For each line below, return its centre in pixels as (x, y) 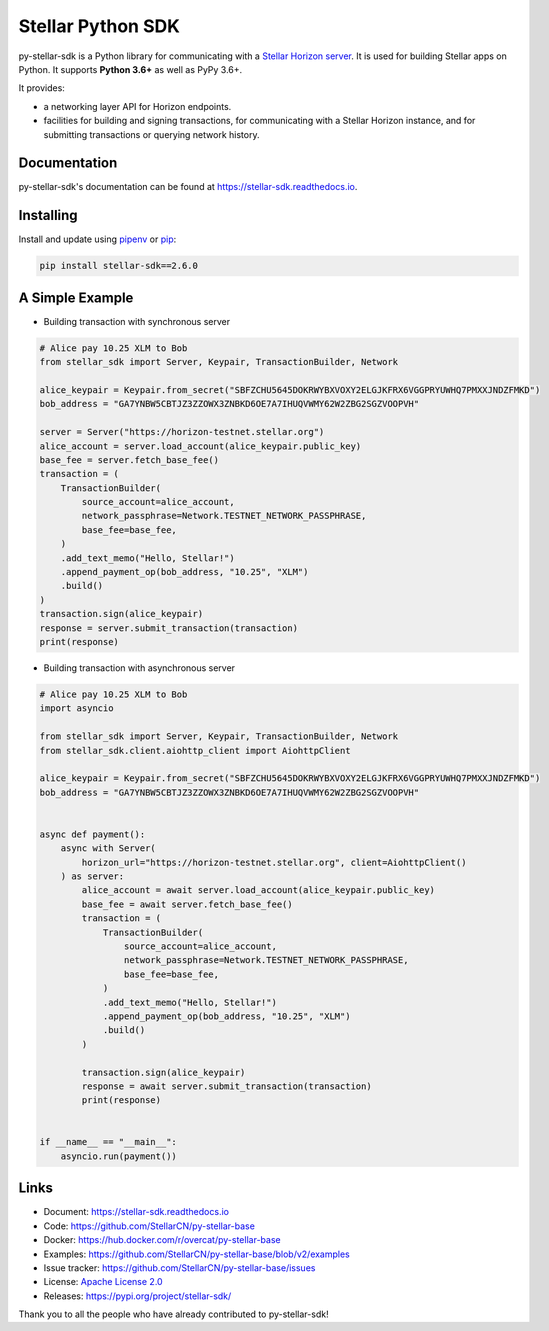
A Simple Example (76, 297)
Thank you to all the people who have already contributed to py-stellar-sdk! (173, 1314)
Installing (48, 215)
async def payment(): (92, 834)
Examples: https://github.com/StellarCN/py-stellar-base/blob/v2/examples (196, 1254)
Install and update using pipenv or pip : (97, 239)
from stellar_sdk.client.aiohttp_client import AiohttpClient (195, 750)
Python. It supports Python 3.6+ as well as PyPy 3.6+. (130, 69)
